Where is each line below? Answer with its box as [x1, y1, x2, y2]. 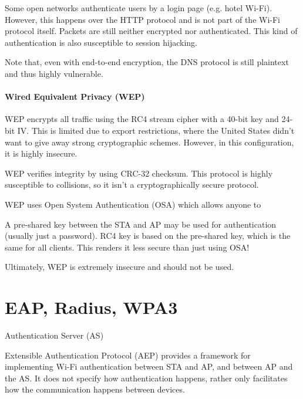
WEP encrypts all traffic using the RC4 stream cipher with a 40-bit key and [5, 113, 279, 125]
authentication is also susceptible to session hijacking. [5, 36, 197, 48]
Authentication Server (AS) [5, 329, 104, 341]
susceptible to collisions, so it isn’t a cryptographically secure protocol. [5, 178, 259, 191]
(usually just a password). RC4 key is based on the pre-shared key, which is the [5, 229, 291, 242]
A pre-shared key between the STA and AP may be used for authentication [5, 218, 277, 230]
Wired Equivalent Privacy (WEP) [5, 90, 145, 103]
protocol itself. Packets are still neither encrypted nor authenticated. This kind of [5, 25, 298, 37]
